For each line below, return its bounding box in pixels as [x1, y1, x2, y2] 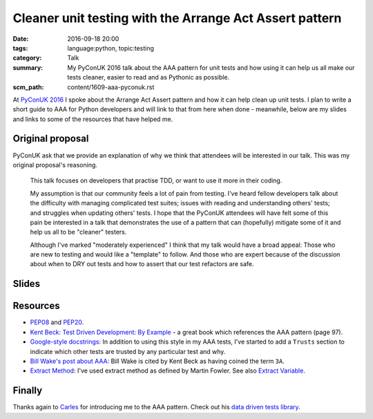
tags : [12, 44, 28, 52]
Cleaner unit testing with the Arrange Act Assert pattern [12, 10, 342, 26]
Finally [12, 384, 43, 397]
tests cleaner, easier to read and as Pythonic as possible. [67, 73, 230, 82]
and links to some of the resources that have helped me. [12, 115, 173, 123]
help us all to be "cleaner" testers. [30, 228, 127, 236]
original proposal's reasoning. [12, 160, 98, 169]
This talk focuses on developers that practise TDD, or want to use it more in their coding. [30, 176, 283, 185]
